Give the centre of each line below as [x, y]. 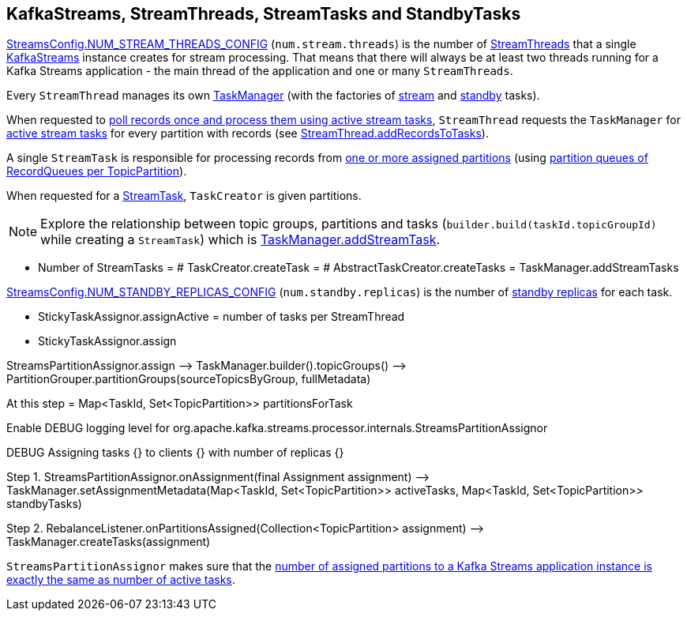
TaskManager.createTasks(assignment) [109, 542]
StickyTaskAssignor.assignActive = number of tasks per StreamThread [221, 317]
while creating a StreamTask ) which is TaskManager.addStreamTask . [240, 240]
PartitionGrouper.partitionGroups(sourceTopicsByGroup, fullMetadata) [189, 379]
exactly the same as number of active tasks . [121, 580]
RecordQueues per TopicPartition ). [97, 171]
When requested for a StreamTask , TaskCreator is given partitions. [184, 196]
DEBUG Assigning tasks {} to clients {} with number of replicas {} [175, 453]
